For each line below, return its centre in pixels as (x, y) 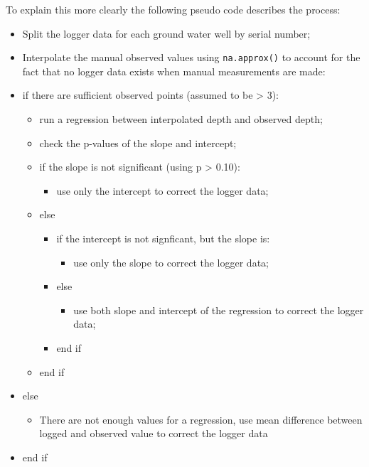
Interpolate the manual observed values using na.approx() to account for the (191, 57)
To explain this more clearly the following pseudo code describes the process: (173, 9)
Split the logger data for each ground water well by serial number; (166, 33)
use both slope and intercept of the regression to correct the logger (219, 310)
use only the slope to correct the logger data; (171, 262)
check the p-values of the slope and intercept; (138, 143)
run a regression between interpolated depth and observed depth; (181, 119)
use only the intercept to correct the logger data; (162, 190)
